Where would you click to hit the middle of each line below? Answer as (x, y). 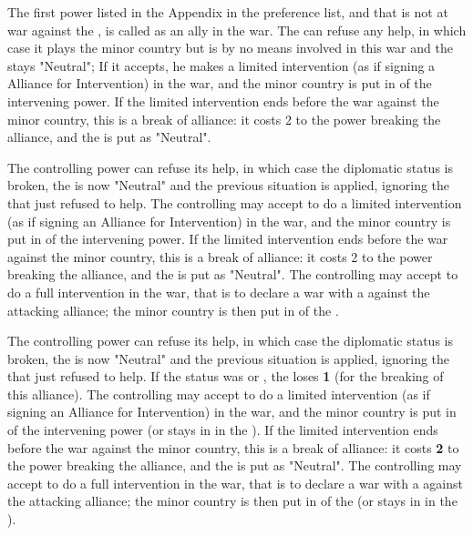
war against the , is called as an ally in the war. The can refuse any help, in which (237, 30)
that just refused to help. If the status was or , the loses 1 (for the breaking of (226, 376)
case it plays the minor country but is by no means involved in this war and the (230, 48)
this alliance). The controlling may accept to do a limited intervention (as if (219, 394)
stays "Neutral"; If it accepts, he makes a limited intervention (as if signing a (221, 65)
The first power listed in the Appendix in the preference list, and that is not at (228, 12)
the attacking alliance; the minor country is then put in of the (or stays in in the (232, 501)
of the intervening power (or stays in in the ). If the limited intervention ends (223, 430)
